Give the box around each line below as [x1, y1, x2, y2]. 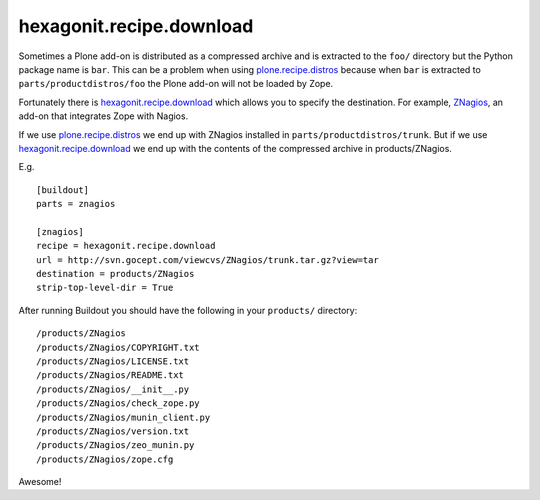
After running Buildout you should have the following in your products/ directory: [18, 304, 358, 316]
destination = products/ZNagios [36, 268, 195, 280]
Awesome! [18, 476, 62, 488]
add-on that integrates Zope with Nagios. [18, 110, 189, 122]
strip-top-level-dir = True [36, 282, 174, 294]
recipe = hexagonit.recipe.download [36, 240, 216, 252]
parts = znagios [36, 198, 116, 210]
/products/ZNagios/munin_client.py [36, 411, 211, 423]
